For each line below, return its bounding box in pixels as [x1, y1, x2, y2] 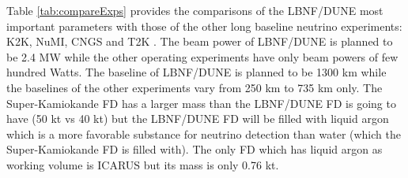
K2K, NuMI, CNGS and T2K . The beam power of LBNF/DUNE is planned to [6, 33, 393, 50]
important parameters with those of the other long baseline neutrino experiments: [6, 17, 402, 34]
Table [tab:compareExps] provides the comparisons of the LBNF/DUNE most [6, 2, 383, 18]
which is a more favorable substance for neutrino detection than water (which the [6, 125, 401, 142]
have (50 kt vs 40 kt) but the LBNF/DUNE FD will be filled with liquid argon [6, 110, 389, 127]
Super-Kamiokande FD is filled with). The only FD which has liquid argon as [6, 141, 383, 158]
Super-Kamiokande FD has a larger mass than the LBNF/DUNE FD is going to [6, 95, 396, 111]
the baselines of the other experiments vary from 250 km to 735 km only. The [6, 79, 383, 95]
